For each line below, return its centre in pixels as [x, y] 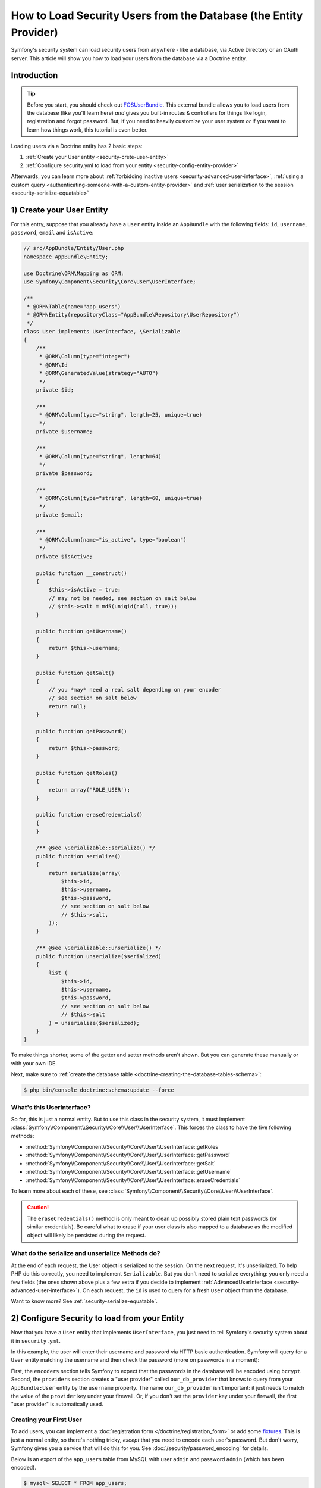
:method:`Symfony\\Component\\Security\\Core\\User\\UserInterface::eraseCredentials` [133, 1180]
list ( [58, 973]
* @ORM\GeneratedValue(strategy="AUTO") [99, 373]
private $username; [64, 431]
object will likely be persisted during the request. [86, 1235]
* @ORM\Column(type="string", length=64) [100, 457]
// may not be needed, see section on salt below [122, 598]
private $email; [59, 515]
